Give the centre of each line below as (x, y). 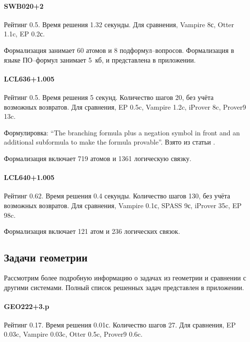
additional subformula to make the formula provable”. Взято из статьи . (109, 142)
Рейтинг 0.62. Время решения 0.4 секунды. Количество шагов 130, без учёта (117, 196)
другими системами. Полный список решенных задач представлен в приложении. (124, 287)
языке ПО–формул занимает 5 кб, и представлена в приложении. (100, 59)
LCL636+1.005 (29, 78)
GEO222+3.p (27, 306)
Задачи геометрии (46, 257)
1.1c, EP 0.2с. (24, 34)
